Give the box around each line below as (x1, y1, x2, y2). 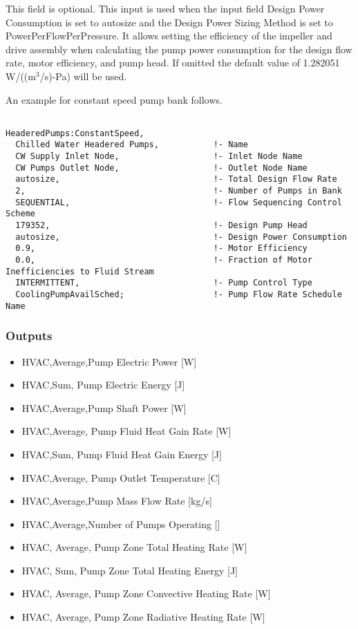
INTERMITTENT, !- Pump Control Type (15, 278, 312, 288)
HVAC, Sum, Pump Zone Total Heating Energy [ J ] (21, 563, 238, 577)
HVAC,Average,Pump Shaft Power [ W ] (21, 400, 187, 415)
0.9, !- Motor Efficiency (15, 243, 308, 254)
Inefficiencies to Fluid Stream (6, 266, 154, 276)
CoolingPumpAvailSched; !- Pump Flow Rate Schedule (15, 290, 342, 299)
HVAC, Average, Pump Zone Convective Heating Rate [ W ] (21, 586, 271, 601)
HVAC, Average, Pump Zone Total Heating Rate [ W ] (21, 540, 247, 554)
